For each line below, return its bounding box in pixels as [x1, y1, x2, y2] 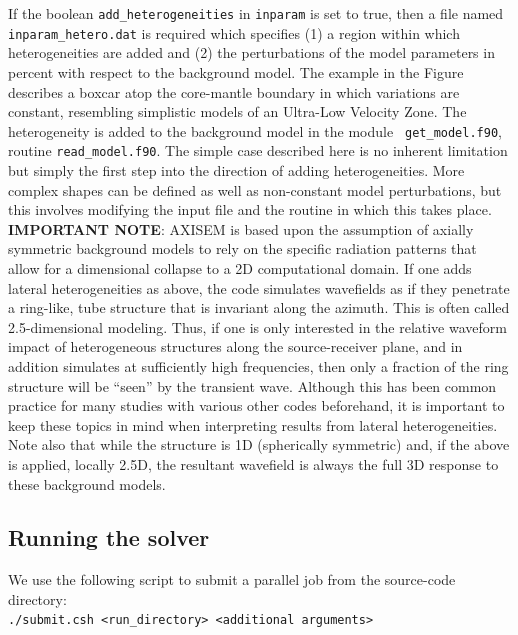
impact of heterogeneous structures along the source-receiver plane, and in [8, 336, 463, 357]
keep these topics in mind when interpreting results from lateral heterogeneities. [8, 414, 498, 435]
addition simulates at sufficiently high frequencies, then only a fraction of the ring [8, 355, 509, 376]
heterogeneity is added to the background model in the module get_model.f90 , [8, 120, 502, 141]
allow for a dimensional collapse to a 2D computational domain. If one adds [8, 257, 472, 278]
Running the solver [8, 522, 210, 553]
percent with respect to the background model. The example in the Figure [8, 61, 464, 82]
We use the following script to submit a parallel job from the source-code [8, 569, 456, 590]
